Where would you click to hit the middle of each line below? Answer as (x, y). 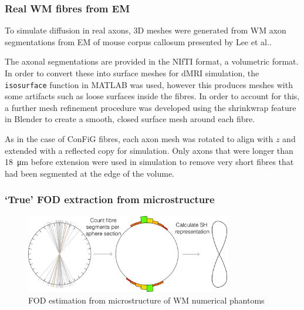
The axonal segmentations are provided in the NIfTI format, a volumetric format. (152, 61)
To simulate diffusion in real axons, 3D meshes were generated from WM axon (146, 30)
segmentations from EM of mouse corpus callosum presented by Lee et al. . (138, 41)
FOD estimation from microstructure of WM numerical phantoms (146, 300)
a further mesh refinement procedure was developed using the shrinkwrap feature (151, 107)
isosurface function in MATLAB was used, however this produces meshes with (149, 84)
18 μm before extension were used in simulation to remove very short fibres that (149, 162)
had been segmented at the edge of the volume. (89, 173)
